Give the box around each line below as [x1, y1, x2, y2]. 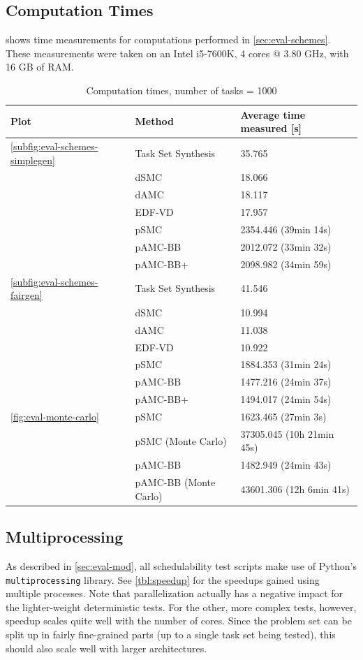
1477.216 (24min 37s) [240, 374, 332, 389]
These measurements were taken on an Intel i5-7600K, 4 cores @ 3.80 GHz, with [6, 45, 349, 60]
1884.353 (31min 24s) [240, 357, 332, 372]
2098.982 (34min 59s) [240, 256, 332, 271]
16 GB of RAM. [6, 59, 74, 74]
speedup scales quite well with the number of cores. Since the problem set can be [6, 613, 352, 628]
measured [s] [240, 121, 302, 135]
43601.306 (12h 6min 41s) [240, 481, 350, 496]
